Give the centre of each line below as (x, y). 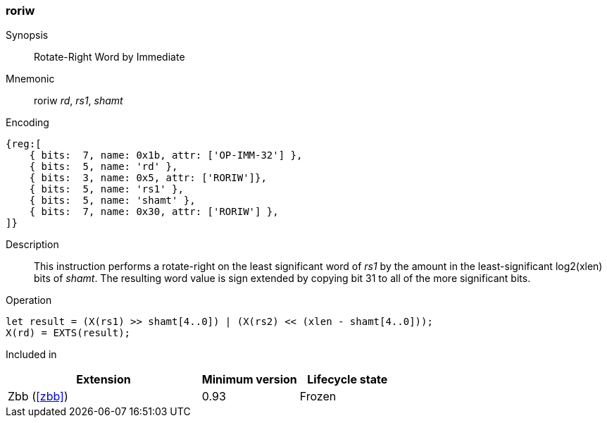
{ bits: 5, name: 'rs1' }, (106, 189)
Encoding (27, 123)
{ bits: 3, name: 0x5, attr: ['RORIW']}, (148, 178)
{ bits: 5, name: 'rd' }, (104, 167)
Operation (29, 300)
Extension (104, 380)
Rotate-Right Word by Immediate (109, 57)
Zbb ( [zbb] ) (38, 397)
